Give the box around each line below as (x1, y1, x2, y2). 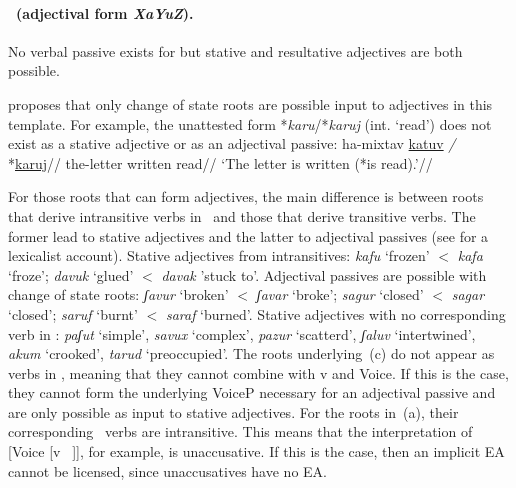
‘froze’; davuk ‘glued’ (8, 264, 134, 285)
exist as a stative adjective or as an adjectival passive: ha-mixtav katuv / (8, 133, 456, 154)
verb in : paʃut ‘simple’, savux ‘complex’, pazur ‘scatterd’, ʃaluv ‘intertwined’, (8, 323, 476, 344)
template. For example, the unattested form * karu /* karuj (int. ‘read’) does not (8, 113, 492, 134)
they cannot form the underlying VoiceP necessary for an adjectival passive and (8, 382, 496, 403)
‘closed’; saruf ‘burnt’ (8, 303, 138, 324)
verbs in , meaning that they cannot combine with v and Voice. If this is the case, (8, 362, 509, 383)
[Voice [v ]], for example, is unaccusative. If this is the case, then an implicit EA (8, 441, 505, 462)
